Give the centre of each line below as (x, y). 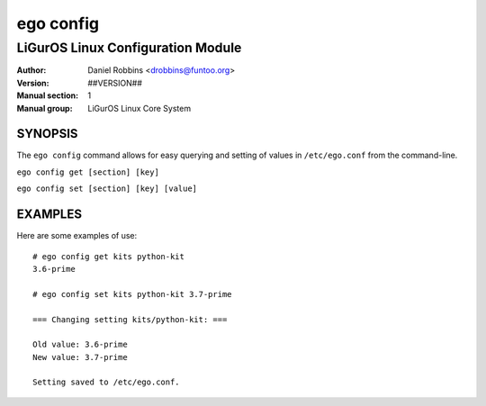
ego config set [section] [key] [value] (107, 189)
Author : (31, 70)
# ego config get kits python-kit (108, 256)
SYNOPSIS (47, 134)
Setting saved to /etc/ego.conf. (106, 382)
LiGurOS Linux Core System (139, 108)
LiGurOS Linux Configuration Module (129, 48)
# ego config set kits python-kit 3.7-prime (133, 294)
